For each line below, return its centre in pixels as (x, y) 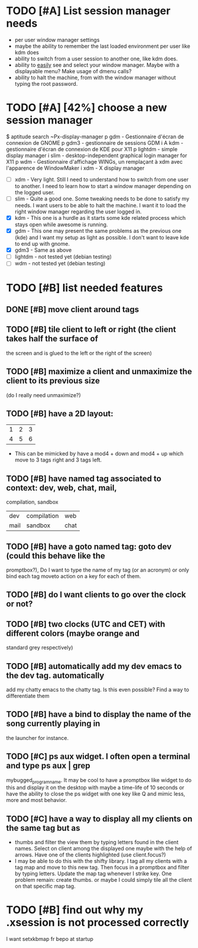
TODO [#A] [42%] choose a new (87, 108)
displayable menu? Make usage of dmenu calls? (73, 71)
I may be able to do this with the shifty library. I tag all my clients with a (101, 861)
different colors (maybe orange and (73, 633)
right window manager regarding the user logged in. (78, 212)
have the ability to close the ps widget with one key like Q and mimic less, (96, 794)
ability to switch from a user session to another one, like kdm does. (96, 59)
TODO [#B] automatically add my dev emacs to (94, 666)
